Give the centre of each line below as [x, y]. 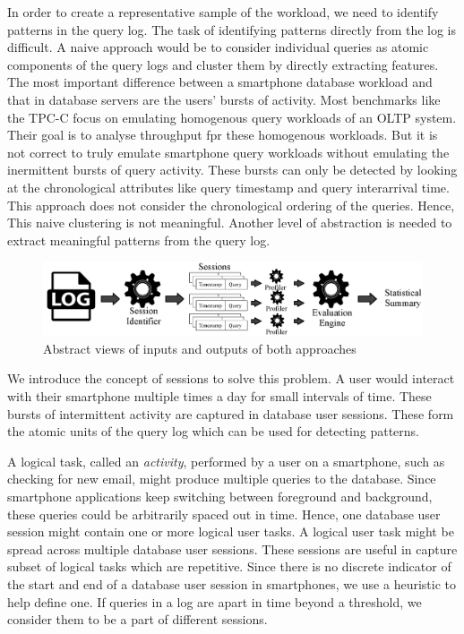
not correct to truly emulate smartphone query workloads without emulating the [228, 152]
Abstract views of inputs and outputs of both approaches [200, 348]
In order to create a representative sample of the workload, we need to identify [223, 12]
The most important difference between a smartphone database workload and [220, 82]
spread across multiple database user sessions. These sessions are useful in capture [232, 548]
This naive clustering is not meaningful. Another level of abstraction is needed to [230, 223]
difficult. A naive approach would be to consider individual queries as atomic [218, 47]
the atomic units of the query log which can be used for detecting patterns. [214, 431]
